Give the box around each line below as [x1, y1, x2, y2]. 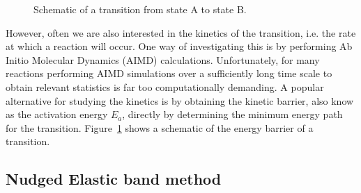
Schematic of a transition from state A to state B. [33, 2, 247, 16]
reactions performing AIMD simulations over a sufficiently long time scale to [6, 66, 332, 81]
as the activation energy [6, 107, 108, 121]
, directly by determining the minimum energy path [122, 107, 343, 121]
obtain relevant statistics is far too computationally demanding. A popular [6, 79, 324, 94]
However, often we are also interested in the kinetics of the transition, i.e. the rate [6, 25, 356, 40]
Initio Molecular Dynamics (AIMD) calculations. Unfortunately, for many [6, 52, 320, 67]
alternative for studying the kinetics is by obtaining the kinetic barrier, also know [6, 93, 354, 108]
